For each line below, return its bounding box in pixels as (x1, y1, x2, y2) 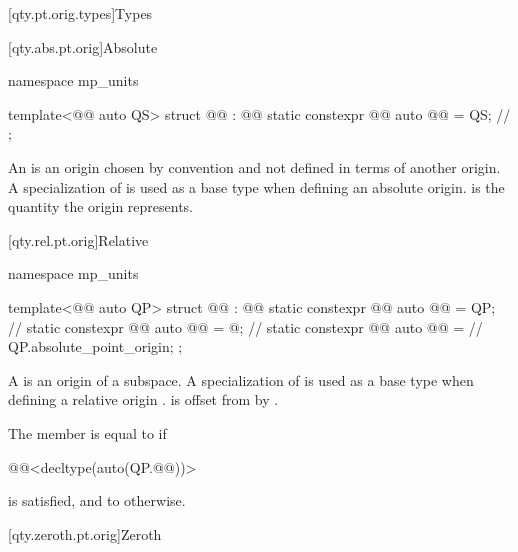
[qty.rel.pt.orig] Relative (8, 229, 149, 250)
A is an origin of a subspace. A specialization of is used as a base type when (8, 369, 474, 390)
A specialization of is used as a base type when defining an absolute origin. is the (8, 176, 505, 197)
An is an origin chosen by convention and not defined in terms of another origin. (8, 156, 501, 177)
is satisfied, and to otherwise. (8, 490, 186, 511)
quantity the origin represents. (8, 196, 194, 217)
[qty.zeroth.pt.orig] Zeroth (8, 523, 162, 544)
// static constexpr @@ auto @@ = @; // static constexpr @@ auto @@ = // (8, 316, 483, 337)
